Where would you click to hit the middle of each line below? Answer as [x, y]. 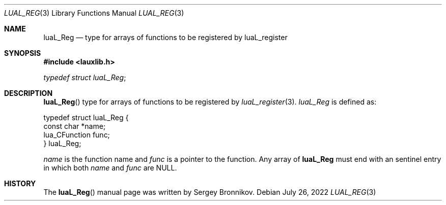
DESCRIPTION [29, 93]
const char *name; [75, 126]
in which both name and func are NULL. [110, 168]
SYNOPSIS [23, 53]
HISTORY [20, 183]
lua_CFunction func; [77, 135]
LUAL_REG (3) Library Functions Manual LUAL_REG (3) [94, 13]
